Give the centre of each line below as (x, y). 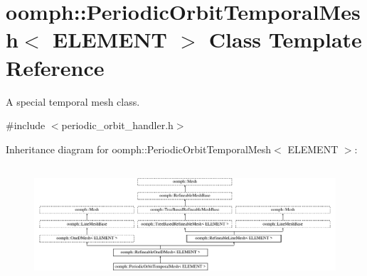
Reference (55, 67)
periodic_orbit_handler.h (117, 125)
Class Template (285, 39)
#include (26, 125)
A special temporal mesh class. (73, 101)
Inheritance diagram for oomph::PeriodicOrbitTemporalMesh (139, 149)
